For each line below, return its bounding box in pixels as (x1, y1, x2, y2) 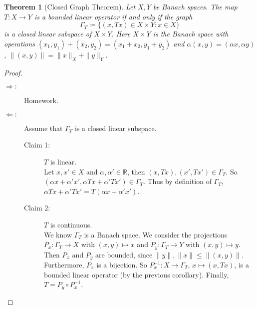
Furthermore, (44, 259, 84, 270)
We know (44, 229, 72, 239)
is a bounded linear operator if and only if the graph (34, 11, 193, 21)
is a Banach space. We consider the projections (84, 229, 228, 239)
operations (4, 38, 35, 48)
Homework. (24, 95, 58, 105)
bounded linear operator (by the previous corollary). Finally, (44, 269, 229, 279)
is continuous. (50, 219, 92, 229)
